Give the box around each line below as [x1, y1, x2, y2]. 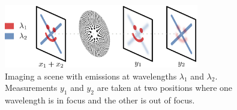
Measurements [5, 81, 58, 94]
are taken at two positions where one [97, 81, 233, 94]
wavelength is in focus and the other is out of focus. [5, 94, 195, 106]
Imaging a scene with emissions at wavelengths [5, 69, 177, 82]
